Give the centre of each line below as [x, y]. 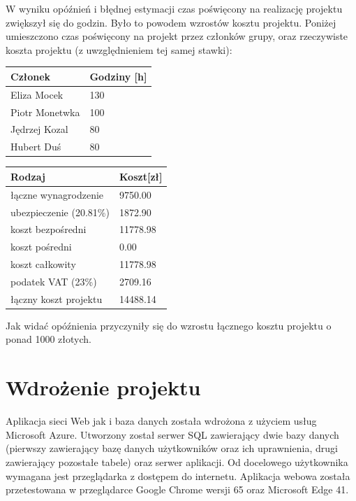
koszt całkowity [43, 264]
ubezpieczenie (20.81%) [60, 212]
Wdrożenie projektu [103, 387]
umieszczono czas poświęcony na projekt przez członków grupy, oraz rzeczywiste [177, 36]
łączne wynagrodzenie [57, 194]
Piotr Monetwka [45, 112]
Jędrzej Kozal [39, 129]
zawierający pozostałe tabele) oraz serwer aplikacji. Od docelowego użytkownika [177, 461]
